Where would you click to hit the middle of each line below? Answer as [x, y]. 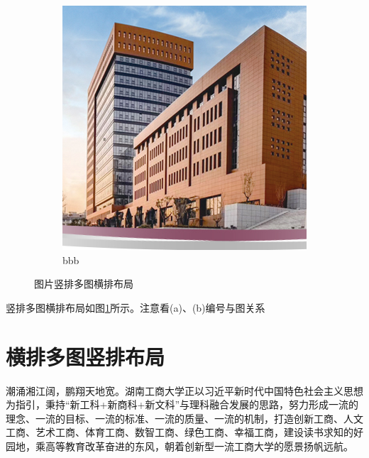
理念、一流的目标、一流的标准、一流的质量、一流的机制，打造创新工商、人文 [184, 418]
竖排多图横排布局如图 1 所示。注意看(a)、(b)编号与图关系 [136, 307]
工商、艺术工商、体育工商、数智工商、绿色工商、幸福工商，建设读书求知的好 [184, 432]
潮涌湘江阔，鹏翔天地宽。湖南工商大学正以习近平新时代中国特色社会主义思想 [184, 390]
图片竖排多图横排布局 [84, 284]
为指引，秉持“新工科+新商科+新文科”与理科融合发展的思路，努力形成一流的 [182, 404]
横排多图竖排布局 [86, 356]
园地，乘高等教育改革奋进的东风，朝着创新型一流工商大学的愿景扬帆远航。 [180, 446]
